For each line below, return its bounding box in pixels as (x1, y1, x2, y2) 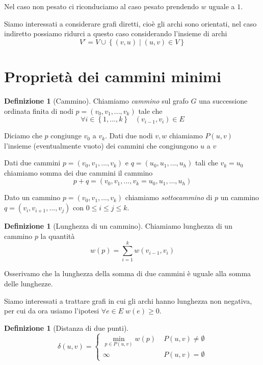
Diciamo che (4, 130, 42, 141)
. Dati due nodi (105, 130, 153, 141)
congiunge (50, 130, 82, 141)
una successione (199, 95, 248, 106)
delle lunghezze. (4, 278, 53, 288)
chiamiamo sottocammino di (125, 192, 213, 203)
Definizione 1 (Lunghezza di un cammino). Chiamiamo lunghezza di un (4, 221, 232, 231)
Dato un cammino (4, 192, 61, 203)
